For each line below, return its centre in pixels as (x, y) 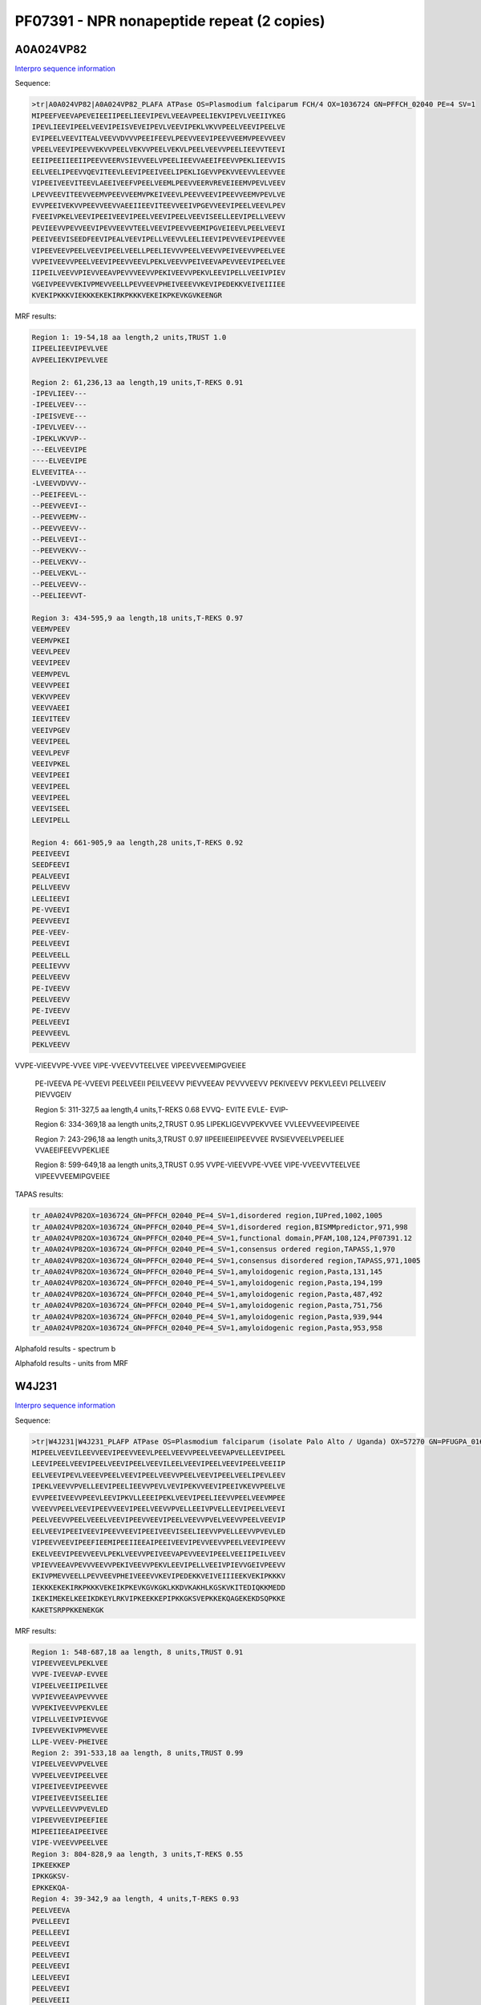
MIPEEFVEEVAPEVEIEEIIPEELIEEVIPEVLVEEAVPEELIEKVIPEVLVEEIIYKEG (159, 115)
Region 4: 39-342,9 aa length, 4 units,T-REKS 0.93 (135, 1899)
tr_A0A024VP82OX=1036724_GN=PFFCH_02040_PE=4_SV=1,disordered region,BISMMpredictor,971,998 (220, 1227)
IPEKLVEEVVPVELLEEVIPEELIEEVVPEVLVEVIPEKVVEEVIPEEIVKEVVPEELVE (159, 1487)
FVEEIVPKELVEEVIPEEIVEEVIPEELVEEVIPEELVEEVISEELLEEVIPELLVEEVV (159, 217)
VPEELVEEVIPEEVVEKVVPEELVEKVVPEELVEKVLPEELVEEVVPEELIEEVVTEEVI (159, 150)
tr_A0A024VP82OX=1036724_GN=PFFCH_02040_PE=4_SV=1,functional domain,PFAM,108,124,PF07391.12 (222, 1238)
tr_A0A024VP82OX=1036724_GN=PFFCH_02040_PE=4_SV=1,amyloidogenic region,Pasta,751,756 (207, 1306)
